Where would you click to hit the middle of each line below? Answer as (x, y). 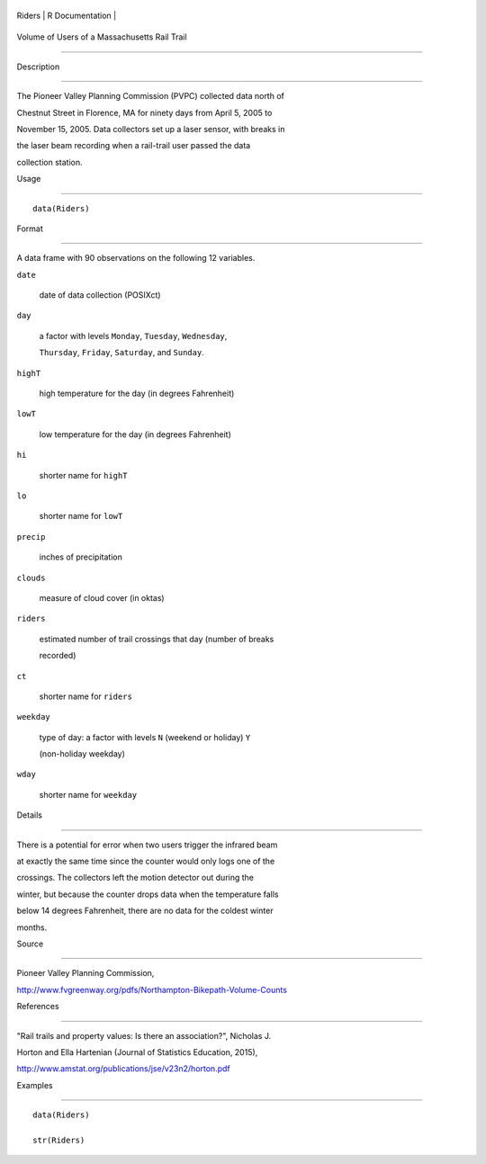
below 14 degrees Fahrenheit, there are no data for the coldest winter (145, 911)
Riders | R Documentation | (67, 15)
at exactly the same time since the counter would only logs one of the (146, 861)
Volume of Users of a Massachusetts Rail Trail (102, 37)
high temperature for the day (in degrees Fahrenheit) (137, 394)
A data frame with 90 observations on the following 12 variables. (136, 258)
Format (30, 228)
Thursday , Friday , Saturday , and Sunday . (121, 353)
